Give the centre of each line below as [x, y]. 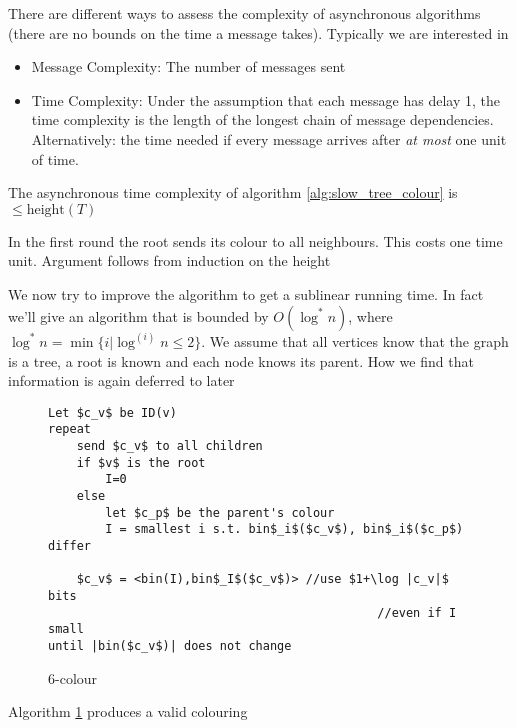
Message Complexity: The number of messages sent [188, 66]
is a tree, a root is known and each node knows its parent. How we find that [241, 360]
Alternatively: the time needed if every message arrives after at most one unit [269, 138]
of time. [55, 158]
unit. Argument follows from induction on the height [169, 260]
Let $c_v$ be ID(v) [112, 412]
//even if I [417, 612]
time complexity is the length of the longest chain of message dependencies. [262, 119]
